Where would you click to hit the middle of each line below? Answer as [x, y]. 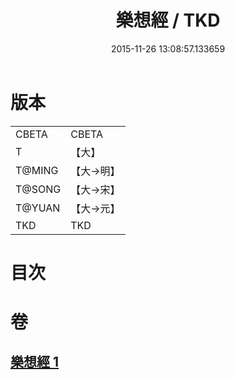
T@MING [37, 170]
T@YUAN [38, 208]
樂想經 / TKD [168, 20]
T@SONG [38, 189]
